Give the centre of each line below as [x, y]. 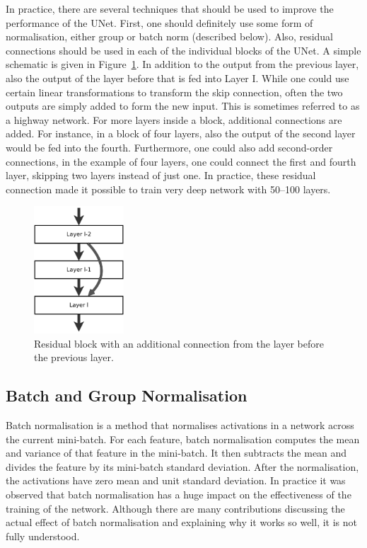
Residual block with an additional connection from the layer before [179, 343]
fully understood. [43, 536]
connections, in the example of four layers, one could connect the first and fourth [181, 161]
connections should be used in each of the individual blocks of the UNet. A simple [183, 50]
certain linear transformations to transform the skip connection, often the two [174, 92]
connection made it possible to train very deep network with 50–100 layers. [168, 189]
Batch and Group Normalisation [127, 395]
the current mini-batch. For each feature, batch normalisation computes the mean [183, 439]
